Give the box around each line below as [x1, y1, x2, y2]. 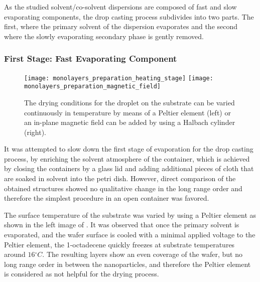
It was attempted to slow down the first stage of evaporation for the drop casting [4, 144, 253, 154]
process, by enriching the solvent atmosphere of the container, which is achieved [4, 153, 250, 164]
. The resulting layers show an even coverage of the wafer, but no [42, 249, 242, 259]
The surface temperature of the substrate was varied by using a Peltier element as [4, 209, 256, 220]
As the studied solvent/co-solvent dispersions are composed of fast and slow [4, 2, 237, 12]
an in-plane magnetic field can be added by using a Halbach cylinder [24, 117, 235, 127]
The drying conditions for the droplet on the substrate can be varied [24, 97, 235, 107]
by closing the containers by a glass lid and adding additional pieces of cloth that [4, 163, 254, 174]
